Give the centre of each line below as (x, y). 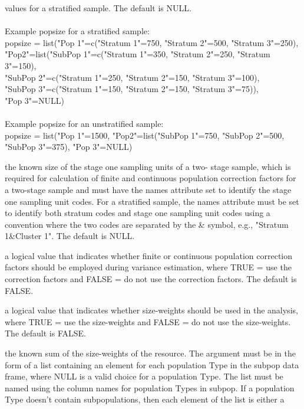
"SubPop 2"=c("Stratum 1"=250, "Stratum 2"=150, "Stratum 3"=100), (132, 77)
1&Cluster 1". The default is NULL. (70, 236)
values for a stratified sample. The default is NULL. (98, 8)
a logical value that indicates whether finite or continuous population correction (149, 255)
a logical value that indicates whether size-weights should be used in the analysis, (151, 310)
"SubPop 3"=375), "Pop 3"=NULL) (69, 147)
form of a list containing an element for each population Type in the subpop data (152, 364)
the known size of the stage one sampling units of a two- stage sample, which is (148, 166)
